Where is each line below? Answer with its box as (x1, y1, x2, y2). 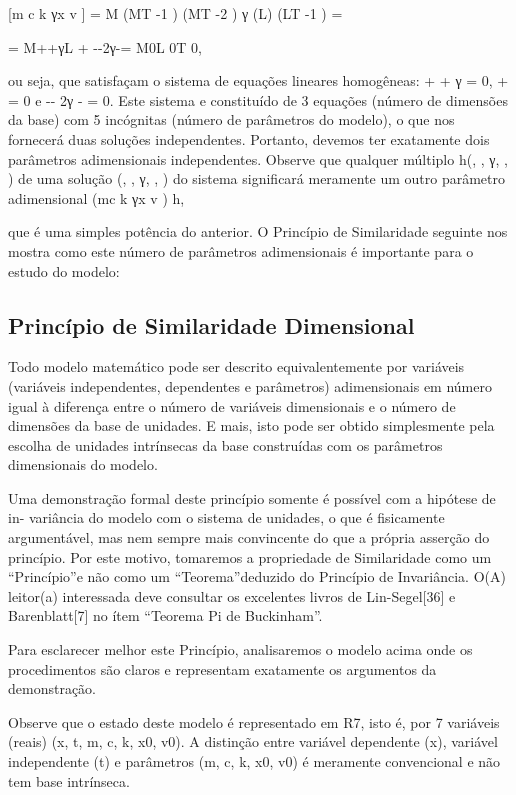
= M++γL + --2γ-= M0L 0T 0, (8, 36, 202, 57)
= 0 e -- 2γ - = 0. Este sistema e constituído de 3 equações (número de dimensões (8, 89, 508, 110)
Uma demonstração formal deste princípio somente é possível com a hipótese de (8, 487, 496, 508)
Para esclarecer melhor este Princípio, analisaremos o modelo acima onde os (8, 639, 473, 660)
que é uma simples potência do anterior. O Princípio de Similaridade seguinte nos (8, 221, 508, 242)
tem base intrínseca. (8, 770, 130, 791)
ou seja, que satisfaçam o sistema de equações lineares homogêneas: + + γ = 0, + (8, 70, 509, 91)
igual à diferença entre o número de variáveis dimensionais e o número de (8, 395, 456, 416)
